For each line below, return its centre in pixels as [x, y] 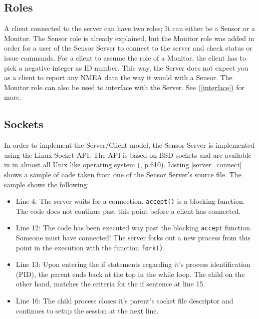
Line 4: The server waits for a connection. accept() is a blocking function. [130, 201]
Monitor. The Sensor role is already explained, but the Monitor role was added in [129, 38]
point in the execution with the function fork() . [90, 247]
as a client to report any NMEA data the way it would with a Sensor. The [118, 77]
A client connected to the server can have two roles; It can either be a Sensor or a [129, 28]
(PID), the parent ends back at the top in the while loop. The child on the [130, 274]
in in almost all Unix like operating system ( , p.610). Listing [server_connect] [123, 165]
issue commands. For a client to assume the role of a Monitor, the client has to [125, 57]
